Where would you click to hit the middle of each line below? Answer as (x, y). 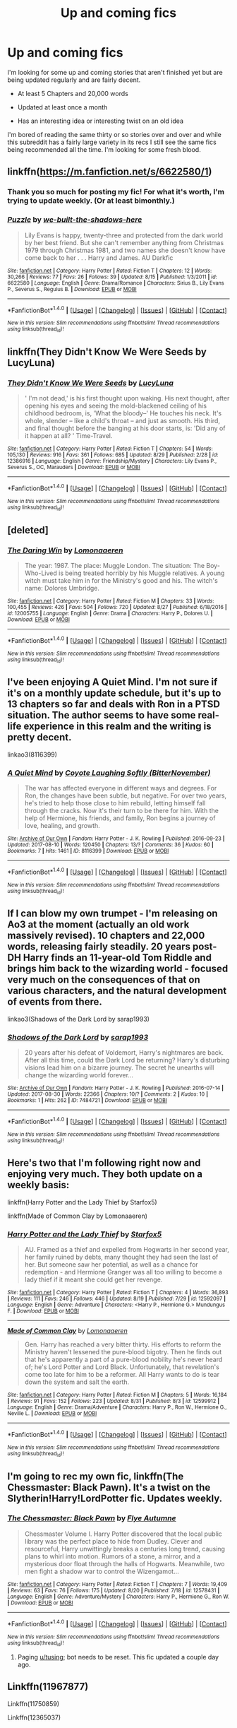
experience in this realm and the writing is (117, 727)
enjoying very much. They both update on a (105, 1174)
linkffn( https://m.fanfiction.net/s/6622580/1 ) (110, 172)
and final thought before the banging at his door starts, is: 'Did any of (125, 428)
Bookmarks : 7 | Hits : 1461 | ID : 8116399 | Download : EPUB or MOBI (88, 851)
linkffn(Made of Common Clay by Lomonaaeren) (78, 1216)
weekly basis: (38, 1185)
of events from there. (55, 1002)
